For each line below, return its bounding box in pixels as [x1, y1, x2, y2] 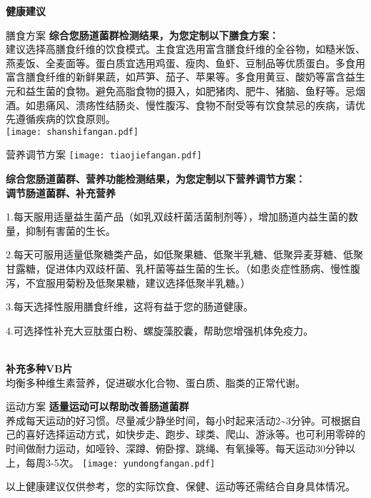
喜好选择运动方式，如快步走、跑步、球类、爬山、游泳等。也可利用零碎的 [25, 427, 365, 442]
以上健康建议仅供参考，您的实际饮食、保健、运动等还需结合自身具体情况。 [6, 479, 355, 494]
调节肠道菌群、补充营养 [6, 185, 116, 200]
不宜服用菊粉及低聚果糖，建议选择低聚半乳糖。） [25, 275, 250, 290]
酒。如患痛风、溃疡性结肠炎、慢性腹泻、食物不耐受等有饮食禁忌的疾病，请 [6, 97, 355, 112]
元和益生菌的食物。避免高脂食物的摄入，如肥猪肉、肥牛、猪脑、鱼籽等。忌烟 [6, 83, 365, 98]
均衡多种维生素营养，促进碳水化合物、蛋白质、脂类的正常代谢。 [6, 375, 305, 390]
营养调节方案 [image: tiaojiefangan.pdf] [6, 147, 202, 162]
